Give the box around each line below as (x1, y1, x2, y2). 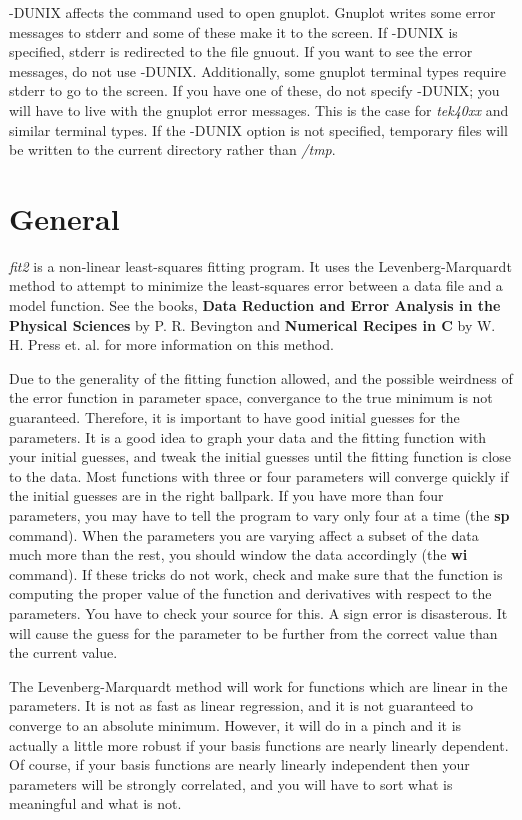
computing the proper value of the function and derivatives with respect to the (9, 583, 492, 604)
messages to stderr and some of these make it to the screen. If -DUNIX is (9, 21, 458, 42)
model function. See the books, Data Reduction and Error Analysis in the (9, 295, 501, 316)
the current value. (9, 642, 118, 663)
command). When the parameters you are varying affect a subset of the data (9, 524, 479, 545)
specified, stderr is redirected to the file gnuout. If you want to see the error (9, 41, 473, 62)
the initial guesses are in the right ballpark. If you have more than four (9, 485, 444, 506)
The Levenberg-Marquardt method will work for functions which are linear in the (9, 675, 508, 696)
